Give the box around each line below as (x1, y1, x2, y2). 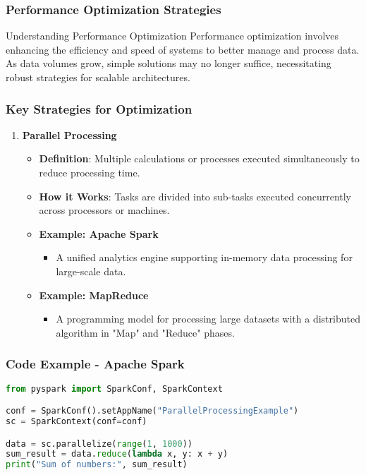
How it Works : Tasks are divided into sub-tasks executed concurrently (39, 188, 352, 203)
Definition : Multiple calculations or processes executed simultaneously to (39, 151, 360, 166)
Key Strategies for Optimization (6, 100, 193, 117)
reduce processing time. (39, 165, 140, 179)
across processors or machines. (39, 203, 170, 217)
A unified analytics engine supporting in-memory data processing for (56, 250, 353, 265)
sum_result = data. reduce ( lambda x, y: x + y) (6, 449, 228, 459)
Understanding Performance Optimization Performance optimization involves (6, 28, 339, 43)
